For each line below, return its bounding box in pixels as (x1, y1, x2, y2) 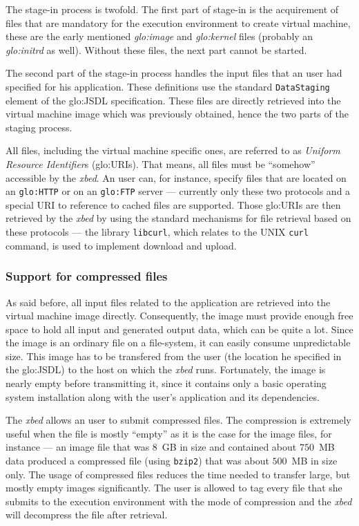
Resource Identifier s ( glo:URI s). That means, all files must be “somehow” (6, 157, 316, 171)
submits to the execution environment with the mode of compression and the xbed (6, 494, 352, 508)
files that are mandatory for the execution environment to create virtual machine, (6, 15, 351, 30)
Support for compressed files (6, 267, 168, 285)
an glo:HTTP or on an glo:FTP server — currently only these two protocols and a (6, 184, 351, 198)
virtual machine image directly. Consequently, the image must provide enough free (6, 308, 353, 323)
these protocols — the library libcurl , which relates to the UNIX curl (6, 225, 309, 239)
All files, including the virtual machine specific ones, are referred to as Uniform (6, 143, 340, 158)
